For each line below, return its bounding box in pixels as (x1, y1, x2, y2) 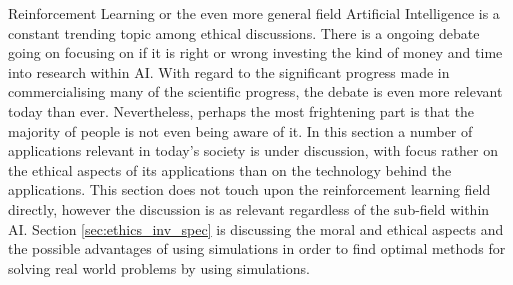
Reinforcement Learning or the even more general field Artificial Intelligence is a (8, 3, 500, 23)
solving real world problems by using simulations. (8, 257, 310, 278)
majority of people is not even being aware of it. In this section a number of (8, 120, 473, 141)
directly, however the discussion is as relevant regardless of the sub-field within (8, 198, 490, 219)
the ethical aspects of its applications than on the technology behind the (8, 159, 452, 180)
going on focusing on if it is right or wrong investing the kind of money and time (8, 42, 503, 63)
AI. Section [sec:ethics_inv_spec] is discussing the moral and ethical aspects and (8, 218, 504, 239)
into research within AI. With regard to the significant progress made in (8, 61, 450, 82)
